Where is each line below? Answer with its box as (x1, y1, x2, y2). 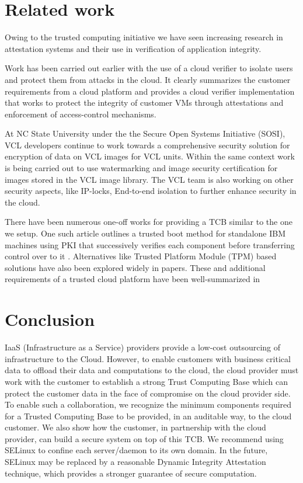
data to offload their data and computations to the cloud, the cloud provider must (5, 364, 299, 376)
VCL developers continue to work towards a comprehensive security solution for (5, 138, 290, 151)
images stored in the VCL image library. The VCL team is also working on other (5, 173, 294, 185)
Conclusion (5, 307, 95, 331)
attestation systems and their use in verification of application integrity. (5, 42, 262, 54)
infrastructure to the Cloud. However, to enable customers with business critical (5, 352, 291, 364)
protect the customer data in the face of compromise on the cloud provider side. (5, 387, 291, 399)
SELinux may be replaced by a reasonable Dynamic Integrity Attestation (5, 456, 266, 468)
